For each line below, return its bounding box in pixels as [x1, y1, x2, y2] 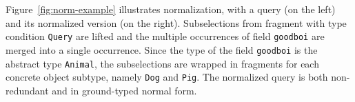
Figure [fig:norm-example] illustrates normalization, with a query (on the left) [6, 2, 336, 16]
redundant [6, 83, 49, 97]
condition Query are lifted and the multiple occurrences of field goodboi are [6, 29, 325, 43]
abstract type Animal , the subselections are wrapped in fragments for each [6, 56, 319, 70]
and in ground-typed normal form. [52, 83, 197, 97]
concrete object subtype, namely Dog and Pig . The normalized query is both [6, 70, 328, 84]
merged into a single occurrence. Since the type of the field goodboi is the [6, 42, 318, 57]
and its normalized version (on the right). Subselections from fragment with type [6, 15, 347, 30]
